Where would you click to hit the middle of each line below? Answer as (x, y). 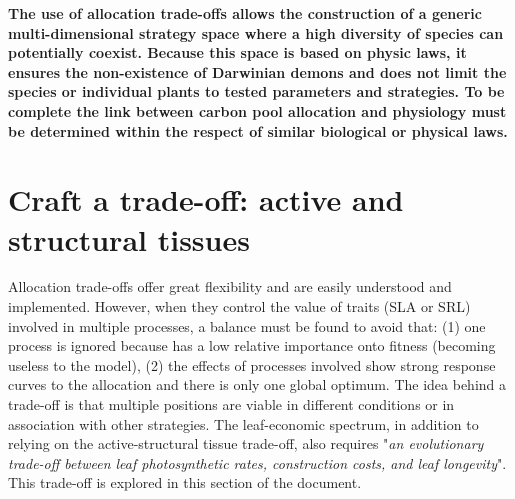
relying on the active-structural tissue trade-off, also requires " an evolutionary (246, 443)
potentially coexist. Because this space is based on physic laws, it (237, 52)
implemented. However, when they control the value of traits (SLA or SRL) (239, 306)
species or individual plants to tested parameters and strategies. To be (256, 91)
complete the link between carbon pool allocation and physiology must (257, 110)
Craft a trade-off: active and (206, 199)
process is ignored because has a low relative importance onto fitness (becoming (252, 345)
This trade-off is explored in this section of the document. (185, 482)
